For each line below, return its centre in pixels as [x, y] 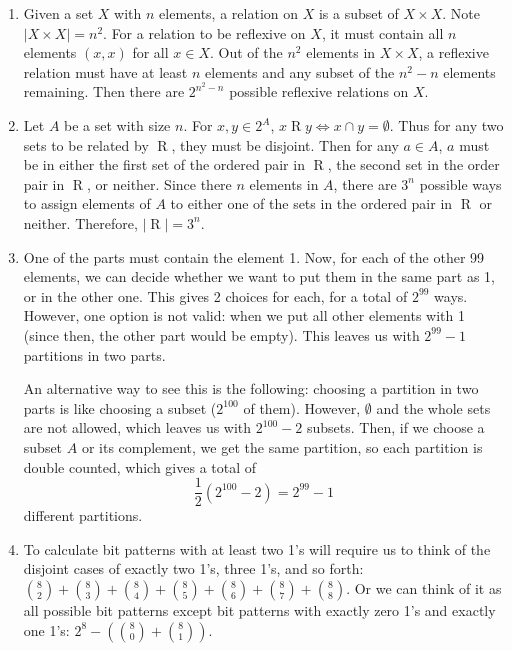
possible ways [460, 183]
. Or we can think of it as [424, 587]
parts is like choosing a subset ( [120, 407]
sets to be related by [86, 144]
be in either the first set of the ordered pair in [164, 164]
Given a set [58, 13]
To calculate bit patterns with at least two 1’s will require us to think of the [257, 548]
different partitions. [83, 515]
